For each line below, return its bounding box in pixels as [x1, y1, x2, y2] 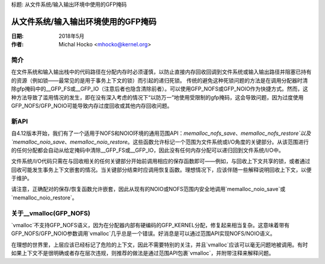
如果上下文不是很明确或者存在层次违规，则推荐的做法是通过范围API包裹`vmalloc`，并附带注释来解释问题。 [11, 250, 274, 257]
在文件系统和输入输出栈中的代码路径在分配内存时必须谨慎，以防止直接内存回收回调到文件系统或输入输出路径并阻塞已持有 [11, 68, 312, 75]
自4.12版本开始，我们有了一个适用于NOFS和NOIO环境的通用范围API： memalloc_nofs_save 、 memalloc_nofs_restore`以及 [11, 130, 311, 137]
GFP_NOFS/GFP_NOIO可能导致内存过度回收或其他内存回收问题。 [11, 102, 173, 109]
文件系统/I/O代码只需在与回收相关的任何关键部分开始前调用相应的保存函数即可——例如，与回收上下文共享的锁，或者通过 [11, 157, 311, 165]
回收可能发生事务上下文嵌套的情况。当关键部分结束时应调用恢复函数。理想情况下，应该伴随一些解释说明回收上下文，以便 [11, 166, 312, 173]
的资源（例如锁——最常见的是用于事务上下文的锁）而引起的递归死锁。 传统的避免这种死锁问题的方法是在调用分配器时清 [11, 77, 308, 84]
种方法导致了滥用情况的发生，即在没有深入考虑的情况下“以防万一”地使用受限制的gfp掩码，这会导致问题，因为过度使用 [11, 93, 304, 101]
